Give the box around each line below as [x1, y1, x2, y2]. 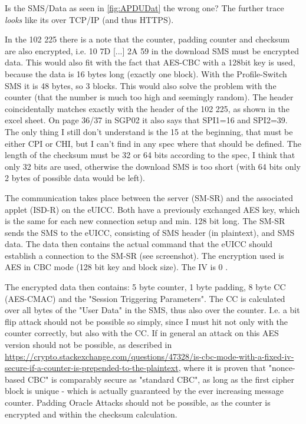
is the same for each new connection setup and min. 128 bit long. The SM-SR [5, 215, 285, 227]
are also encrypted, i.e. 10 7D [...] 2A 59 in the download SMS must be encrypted [5, 44, 300, 57]
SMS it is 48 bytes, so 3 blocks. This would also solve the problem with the [5, 79, 277, 91]
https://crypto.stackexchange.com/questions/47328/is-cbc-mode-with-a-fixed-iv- [5, 350, 294, 362]
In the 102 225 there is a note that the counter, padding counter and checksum [5, 33, 290, 45]
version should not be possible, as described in [5, 338, 172, 351]
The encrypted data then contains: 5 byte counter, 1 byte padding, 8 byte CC [5, 281, 286, 293]
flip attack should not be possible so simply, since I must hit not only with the [5, 315, 288, 327]
